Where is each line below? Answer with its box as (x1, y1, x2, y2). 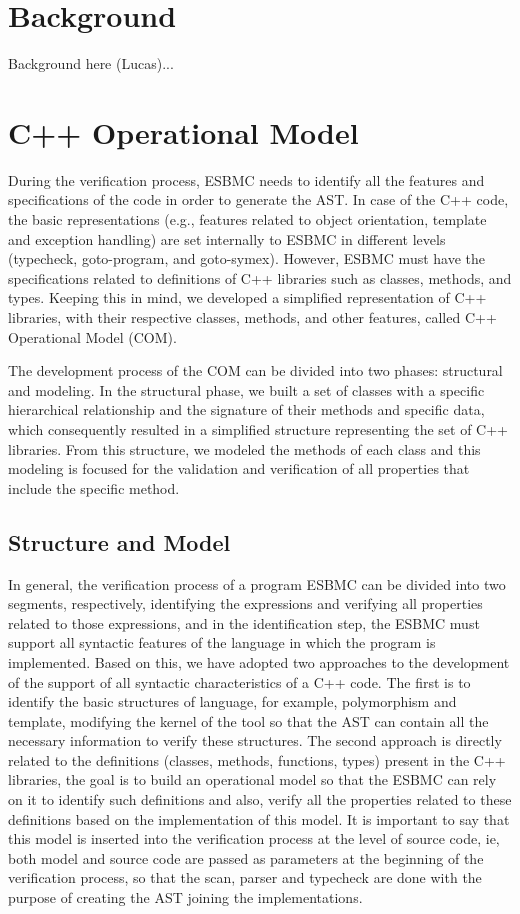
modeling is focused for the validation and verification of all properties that (8, 458, 470, 479)
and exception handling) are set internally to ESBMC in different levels (8, 228, 446, 249)
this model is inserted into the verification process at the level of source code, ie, (8, 828, 500, 849)
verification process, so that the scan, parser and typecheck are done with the (8, 867, 482, 888)
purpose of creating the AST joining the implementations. (8, 887, 363, 908)
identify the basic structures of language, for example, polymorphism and (8, 691, 457, 712)
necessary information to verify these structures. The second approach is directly (8, 730, 502, 751)
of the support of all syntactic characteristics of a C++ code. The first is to (8, 671, 471, 692)
